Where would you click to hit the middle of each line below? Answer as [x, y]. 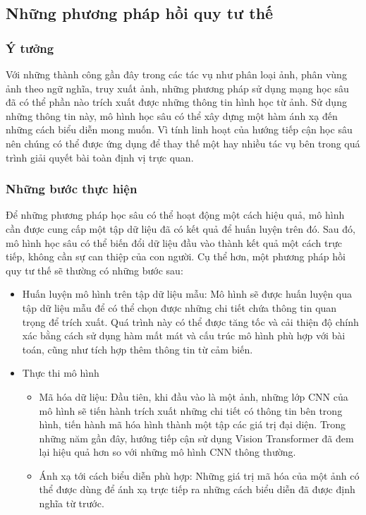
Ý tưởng [30, 48]
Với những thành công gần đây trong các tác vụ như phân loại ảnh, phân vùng [176, 74]
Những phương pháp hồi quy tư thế [140, 13]
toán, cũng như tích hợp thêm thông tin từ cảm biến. [138, 349]
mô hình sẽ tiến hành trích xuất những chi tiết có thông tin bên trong [191, 410]
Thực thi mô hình [61, 373]
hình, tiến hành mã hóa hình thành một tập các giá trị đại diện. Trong [193, 424]
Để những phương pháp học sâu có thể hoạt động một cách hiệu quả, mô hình [175, 215]
